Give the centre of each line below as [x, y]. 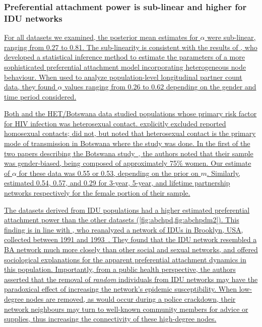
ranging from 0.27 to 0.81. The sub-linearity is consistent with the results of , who [131, 47]
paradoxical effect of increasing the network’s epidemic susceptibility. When [121, 289]
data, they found [30, 87]
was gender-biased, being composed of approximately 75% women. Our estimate [128, 163]
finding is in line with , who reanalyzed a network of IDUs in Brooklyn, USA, [124, 229]
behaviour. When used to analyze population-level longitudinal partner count [123, 77]
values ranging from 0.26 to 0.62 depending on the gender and [160, 87]
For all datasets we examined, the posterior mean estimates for [101, 37]
